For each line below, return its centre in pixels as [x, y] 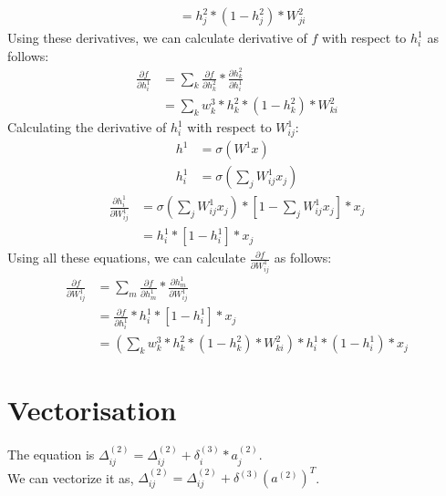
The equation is [51, 455]
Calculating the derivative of [87, 127]
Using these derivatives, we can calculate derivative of [157, 38]
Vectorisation [92, 410]
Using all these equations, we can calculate [127, 258]
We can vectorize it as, [71, 477]
